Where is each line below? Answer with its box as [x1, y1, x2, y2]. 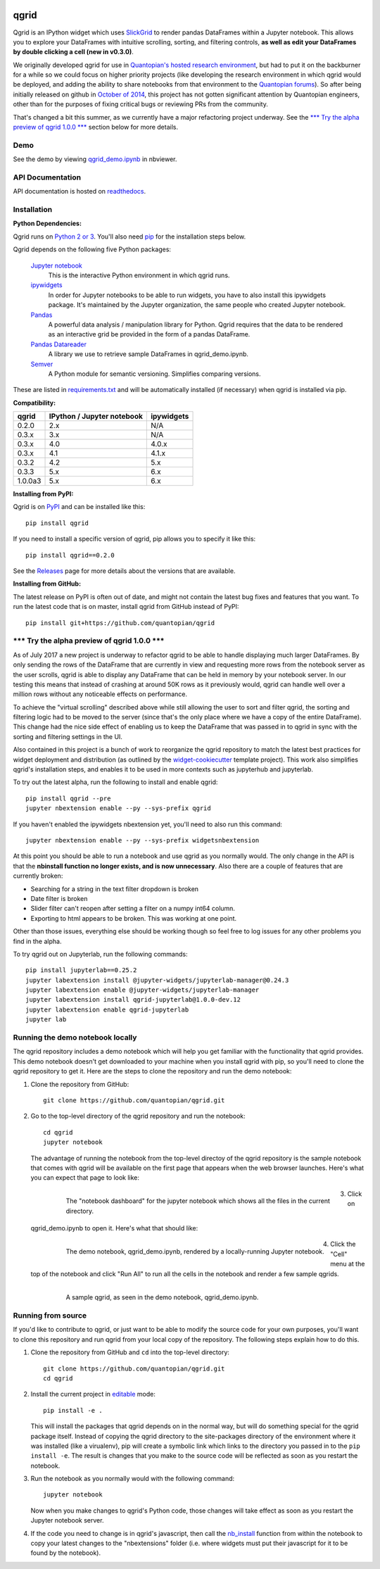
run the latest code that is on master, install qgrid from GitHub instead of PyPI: [13, 603, 239, 611]
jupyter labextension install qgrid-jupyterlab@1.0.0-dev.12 [25, 996, 241, 1004]
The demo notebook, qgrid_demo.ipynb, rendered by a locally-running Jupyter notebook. [65, 1247, 325, 1256]
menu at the [330, 1260, 365, 1268]
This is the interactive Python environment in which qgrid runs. [48, 271, 230, 279]
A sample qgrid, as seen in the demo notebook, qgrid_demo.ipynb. [65, 1292, 259, 1302]
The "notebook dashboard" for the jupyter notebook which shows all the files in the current [65, 1197, 331, 1205]
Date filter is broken [30, 894, 88, 902]
